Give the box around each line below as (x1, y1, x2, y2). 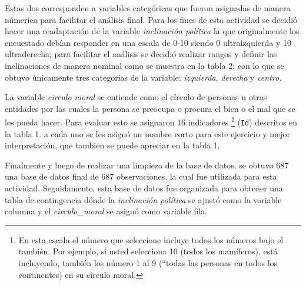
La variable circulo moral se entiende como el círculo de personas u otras (5, 91, 267, 103)
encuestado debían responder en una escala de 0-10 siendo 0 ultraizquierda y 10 (5, 36, 291, 48)
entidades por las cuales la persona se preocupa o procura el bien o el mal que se (5, 102, 295, 114)
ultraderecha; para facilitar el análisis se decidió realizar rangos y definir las (5, 48, 277, 60)
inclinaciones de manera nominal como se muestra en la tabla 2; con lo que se (5, 59, 284, 71)
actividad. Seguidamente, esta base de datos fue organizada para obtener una (5, 182, 283, 194)
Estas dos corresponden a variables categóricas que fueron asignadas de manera (5, 2, 291, 14)
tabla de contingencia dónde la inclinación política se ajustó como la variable (5, 193, 282, 206)
